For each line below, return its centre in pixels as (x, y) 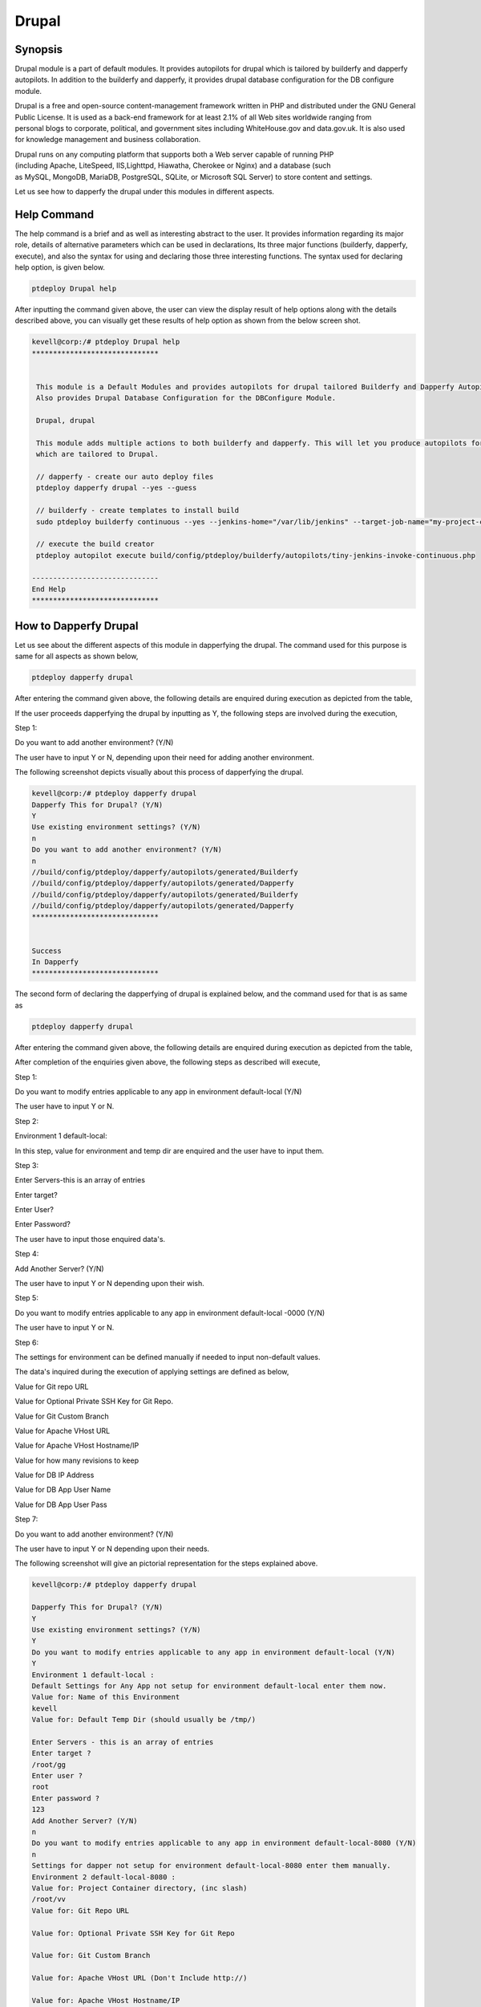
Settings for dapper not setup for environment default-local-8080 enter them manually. (212, 1866)
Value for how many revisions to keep (77, 1460)
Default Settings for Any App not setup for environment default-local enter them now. (209, 1685)
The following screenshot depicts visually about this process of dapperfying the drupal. (159, 772)
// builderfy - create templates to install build (138, 511)
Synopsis (39, 49)
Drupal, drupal (66, 421)
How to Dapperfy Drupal (77, 626)
